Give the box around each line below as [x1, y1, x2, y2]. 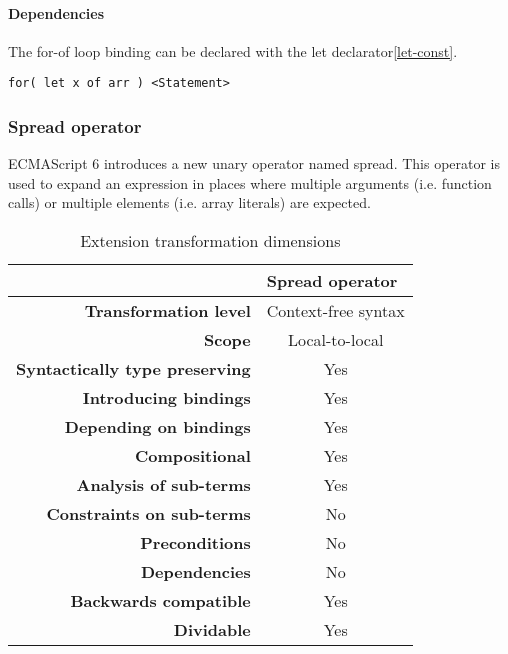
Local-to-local [288, 328, 384, 352]
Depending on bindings [64, 415, 251, 439]
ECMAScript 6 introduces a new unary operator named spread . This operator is [8, 153, 501, 174]
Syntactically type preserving [16, 357, 251, 381]
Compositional [134, 444, 251, 468]
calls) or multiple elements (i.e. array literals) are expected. [8, 192, 371, 213]
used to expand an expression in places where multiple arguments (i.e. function [8, 172, 492, 193]
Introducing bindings [82, 386, 251, 410]
